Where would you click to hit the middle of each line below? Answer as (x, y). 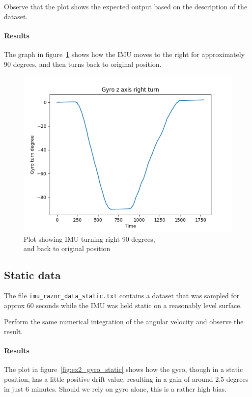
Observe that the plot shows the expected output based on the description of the (126, 6)
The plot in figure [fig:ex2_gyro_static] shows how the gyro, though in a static (124, 369)
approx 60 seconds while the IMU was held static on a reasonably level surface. (123, 305)
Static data (32, 275)
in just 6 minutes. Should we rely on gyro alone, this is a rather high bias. (115, 388)
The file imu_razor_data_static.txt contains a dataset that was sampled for (122, 296)
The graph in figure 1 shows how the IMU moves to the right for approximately (125, 54)
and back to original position (67, 248)
